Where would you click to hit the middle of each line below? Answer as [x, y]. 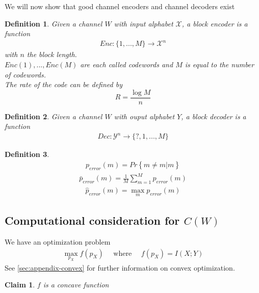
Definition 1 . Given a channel [54, 23]
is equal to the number [219, 64]
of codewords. [25, 74]
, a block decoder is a [214, 116]
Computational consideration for [92, 220]
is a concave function [76, 285]
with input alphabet [144, 23]
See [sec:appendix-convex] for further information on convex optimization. [120, 267]
